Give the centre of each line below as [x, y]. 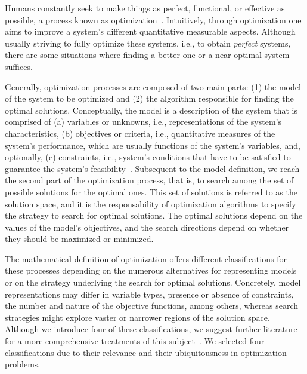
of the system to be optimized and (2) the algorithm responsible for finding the [149, 98]
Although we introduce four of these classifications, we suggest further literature [151, 329]
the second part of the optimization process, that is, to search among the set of [149, 180]
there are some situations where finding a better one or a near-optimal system [147, 55]
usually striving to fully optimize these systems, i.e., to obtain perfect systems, [148, 43]
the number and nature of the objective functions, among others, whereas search [152, 306]
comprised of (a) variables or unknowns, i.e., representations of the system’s [143, 122]
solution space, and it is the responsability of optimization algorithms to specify [151, 203]
